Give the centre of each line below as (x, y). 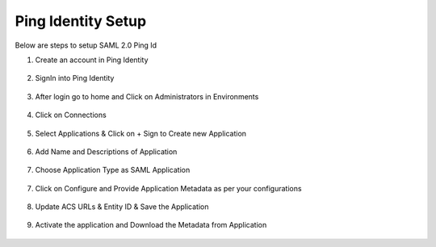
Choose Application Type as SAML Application (113, 170)
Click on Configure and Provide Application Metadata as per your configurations (168, 188)
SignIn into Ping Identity (75, 78)
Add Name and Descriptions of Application (106, 151)
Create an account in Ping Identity (92, 60)
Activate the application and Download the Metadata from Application (151, 225)
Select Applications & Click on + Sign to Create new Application (140, 133)
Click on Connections (71, 115)
